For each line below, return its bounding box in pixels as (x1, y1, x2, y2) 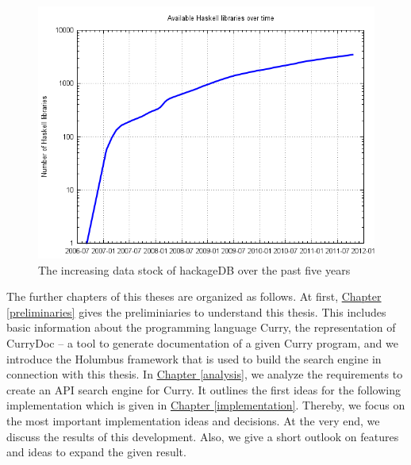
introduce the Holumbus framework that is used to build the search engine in (6, 350, 382, 367)
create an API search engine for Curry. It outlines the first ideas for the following (6, 381, 401, 398)
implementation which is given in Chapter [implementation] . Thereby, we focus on (6, 397, 405, 413)
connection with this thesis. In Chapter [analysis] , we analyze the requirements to (6, 366, 403, 382)
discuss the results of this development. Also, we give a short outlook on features (6, 428, 399, 444)
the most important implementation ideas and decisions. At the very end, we (6, 412, 380, 428)
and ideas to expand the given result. (6, 444, 186, 460)
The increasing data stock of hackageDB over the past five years (38, 261, 351, 278)
